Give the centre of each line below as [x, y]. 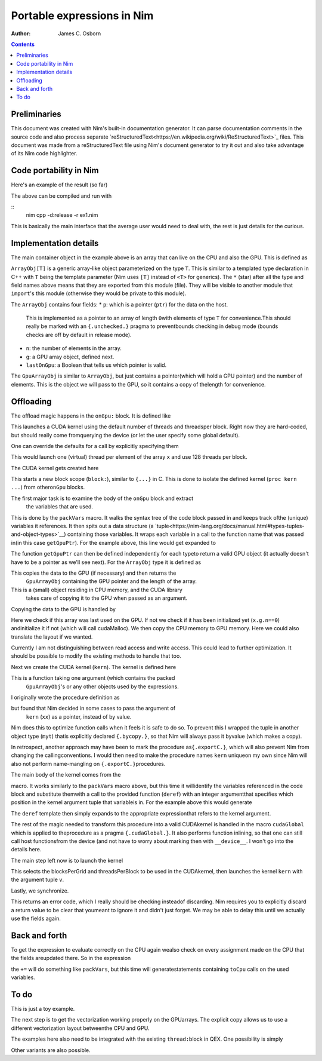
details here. [26, 850]
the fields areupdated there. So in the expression [71, 958]
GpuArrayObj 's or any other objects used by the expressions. [102, 686]
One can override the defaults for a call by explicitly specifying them [95, 446]
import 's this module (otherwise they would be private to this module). [99, 293]
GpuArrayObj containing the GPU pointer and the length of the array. [111, 581]
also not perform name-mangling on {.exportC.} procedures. [88, 763]
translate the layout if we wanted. [52, 637]
